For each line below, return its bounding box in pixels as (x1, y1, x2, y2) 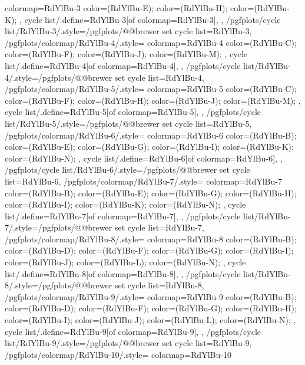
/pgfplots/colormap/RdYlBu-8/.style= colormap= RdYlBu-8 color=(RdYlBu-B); (5, 232, 297, 245)
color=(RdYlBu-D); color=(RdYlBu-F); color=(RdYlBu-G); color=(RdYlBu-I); (5, 244, 294, 257)
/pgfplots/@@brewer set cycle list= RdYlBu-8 (38, 279, 202, 291)
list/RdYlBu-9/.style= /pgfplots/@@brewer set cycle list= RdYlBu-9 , (5, 337, 252, 349)
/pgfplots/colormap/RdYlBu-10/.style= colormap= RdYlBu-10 (5, 348, 231, 360)
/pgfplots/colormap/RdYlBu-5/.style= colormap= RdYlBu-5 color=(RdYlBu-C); (5, 83, 297, 95)
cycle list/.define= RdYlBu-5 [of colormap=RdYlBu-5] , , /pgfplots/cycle (5, 106, 261, 118)
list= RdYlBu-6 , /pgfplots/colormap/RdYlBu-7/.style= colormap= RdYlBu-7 (5, 175, 282, 187)
